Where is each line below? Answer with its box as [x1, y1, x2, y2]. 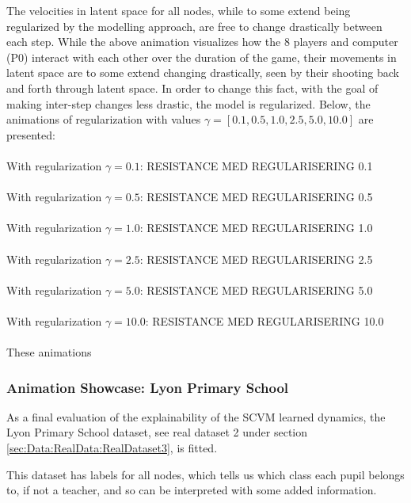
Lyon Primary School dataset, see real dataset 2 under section [6, 424, 308, 440]
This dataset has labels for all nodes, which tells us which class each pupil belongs [6, 466, 405, 482]
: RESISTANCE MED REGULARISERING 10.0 [145, 312, 384, 329]
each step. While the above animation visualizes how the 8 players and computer [6, 33, 398, 50]
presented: [6, 126, 55, 143]
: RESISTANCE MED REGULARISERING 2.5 [139, 250, 373, 267]
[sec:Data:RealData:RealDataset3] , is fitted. [6, 440, 218, 456]
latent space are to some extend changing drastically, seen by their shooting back [6, 64, 399, 81]
